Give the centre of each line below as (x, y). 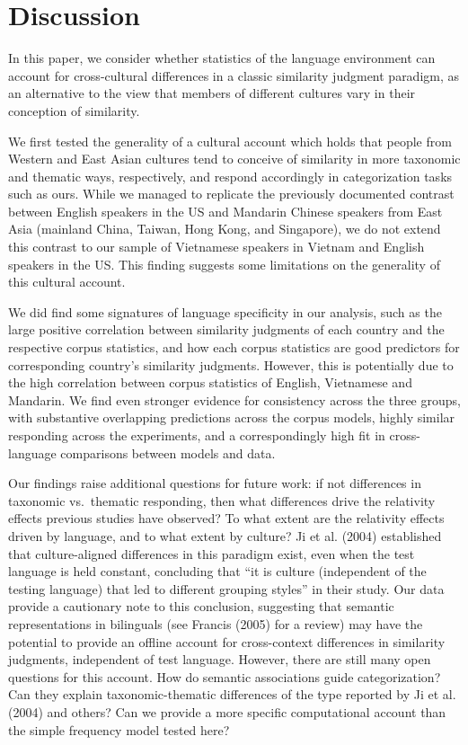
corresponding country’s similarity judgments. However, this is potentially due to (231, 364)
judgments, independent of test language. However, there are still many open (220, 659)
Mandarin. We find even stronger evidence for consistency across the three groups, (234, 399)
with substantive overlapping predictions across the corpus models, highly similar (232, 417)
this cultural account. (67, 282)
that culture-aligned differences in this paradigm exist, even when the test (212, 553)
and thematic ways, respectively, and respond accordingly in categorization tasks (230, 176)
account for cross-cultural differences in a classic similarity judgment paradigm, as (234, 75)
